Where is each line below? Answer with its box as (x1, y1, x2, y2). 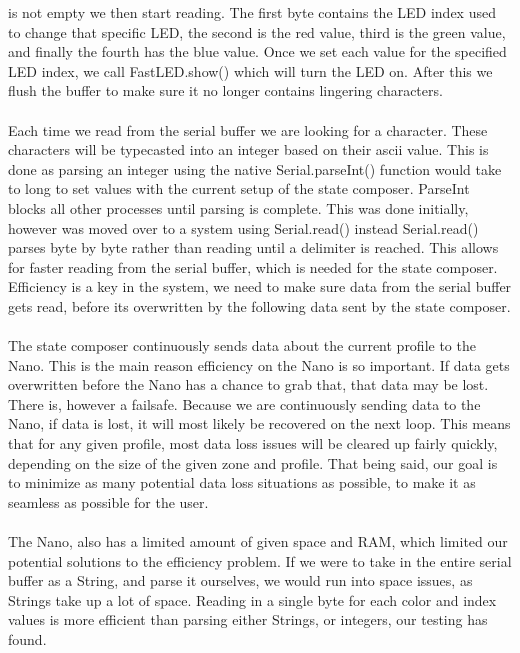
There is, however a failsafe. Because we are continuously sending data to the (8, 393, 481, 414)
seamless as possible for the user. (8, 491, 209, 512)
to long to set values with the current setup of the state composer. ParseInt (8, 178, 470, 199)
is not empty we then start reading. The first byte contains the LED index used (8, 2, 496, 22)
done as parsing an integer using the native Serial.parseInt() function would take (8, 158, 502, 179)
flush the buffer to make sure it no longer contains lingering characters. (8, 80, 443, 101)
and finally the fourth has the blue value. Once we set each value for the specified (8, 41, 507, 62)
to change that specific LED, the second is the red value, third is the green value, (8, 21, 506, 42)
